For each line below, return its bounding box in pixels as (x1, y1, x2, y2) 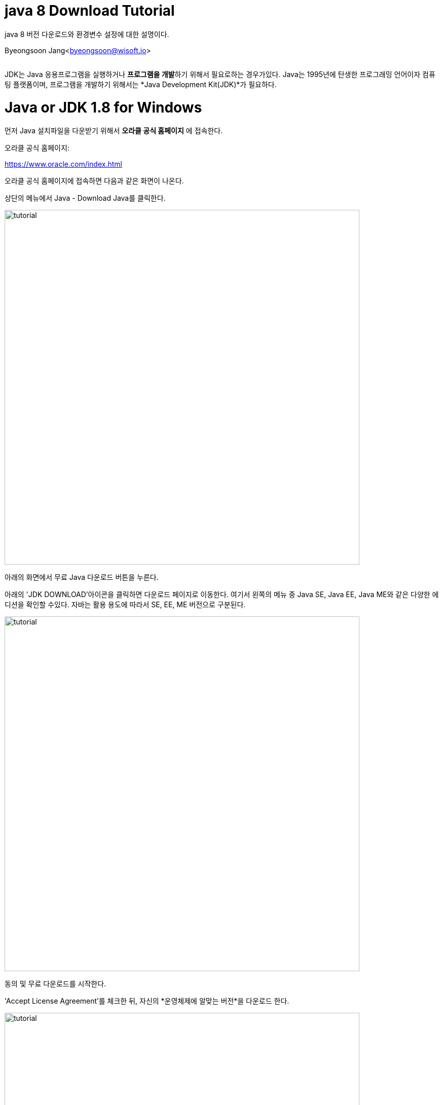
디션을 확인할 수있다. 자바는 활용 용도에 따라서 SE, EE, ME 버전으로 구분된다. (5, 600, 246, 609)
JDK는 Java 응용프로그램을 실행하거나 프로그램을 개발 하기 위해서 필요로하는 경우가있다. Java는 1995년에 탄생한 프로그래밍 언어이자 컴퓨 (5, 69, 435, 79)
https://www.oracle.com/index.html (5, 160, 122, 169)
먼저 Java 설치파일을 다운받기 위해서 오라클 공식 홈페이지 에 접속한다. (5, 126, 223, 135)
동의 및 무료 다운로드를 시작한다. (5, 979, 106, 988)
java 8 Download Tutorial (5, 2, 175, 19)
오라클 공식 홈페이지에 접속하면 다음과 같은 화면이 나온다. (5, 176, 184, 186)
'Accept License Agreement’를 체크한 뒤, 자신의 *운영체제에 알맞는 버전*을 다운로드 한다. (5, 997, 289, 1006)
